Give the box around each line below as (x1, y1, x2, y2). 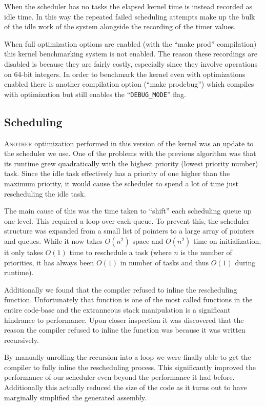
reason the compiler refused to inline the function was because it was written (4, 324, 246, 335)
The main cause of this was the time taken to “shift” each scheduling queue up (4, 205, 252, 216)
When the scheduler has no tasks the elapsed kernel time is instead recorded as (4, 1, 253, 11)
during (235, 257, 256, 267)
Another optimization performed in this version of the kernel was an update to (4, 138, 254, 148)
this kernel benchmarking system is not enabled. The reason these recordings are (4, 48, 257, 59)
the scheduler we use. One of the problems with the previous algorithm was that (4, 148, 256, 159)
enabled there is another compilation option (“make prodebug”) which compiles (4, 79, 254, 89)
